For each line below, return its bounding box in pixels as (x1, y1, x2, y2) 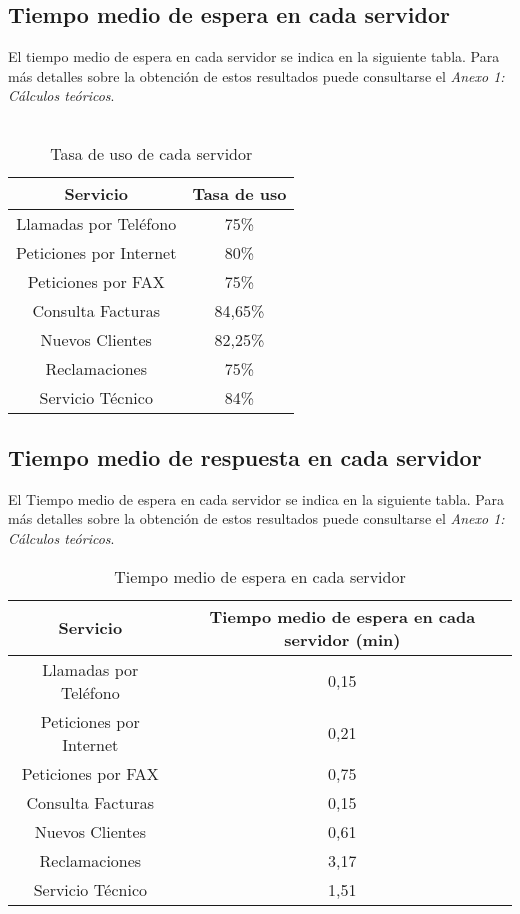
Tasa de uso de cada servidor (50, 141, 253, 165)
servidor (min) (284, 627, 401, 651)
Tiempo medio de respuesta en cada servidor (8, 441, 482, 472)
